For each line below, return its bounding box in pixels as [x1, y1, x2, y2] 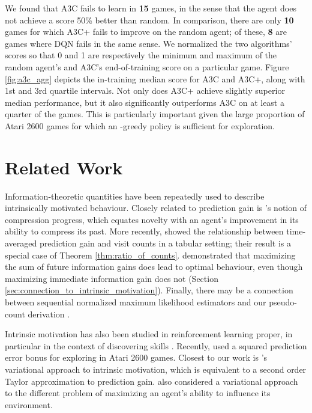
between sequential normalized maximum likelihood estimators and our [5, 296, 266, 308]
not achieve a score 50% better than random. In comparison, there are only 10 [5, 13, 294, 26]
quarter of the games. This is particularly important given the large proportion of [5, 108, 305, 120]
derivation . [28, 307, 70, 320]
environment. [5, 398, 53, 411]
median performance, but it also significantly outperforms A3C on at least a [5, 96, 284, 108]
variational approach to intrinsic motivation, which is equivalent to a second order [5, 363, 307, 375]
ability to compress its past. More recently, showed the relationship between [5, 225, 284, 237]
